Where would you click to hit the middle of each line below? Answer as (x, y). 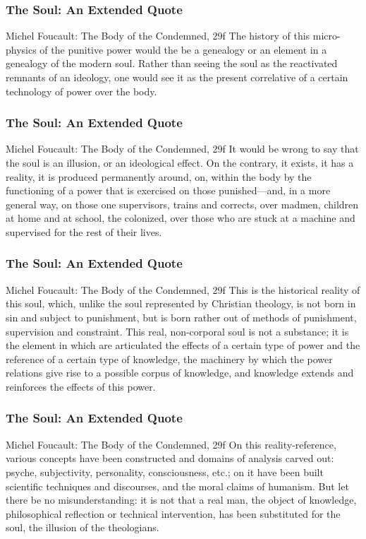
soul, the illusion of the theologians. (83, 527)
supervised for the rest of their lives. (84, 231)
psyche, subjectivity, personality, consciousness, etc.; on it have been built (165, 472)
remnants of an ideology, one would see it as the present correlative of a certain (177, 77)
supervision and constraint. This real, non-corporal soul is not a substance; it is (177, 331)
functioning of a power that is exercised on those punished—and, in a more (168, 190)
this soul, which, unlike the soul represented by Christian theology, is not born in (181, 303)
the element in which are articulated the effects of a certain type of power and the (183, 345)
